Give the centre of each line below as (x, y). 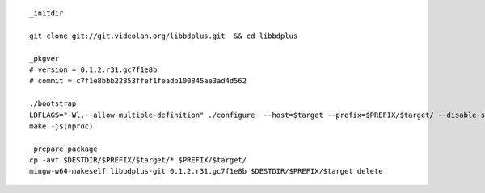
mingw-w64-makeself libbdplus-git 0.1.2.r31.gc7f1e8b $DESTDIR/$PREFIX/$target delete (206, 171)
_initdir (46, 13)
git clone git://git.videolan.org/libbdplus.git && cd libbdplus (164, 36)
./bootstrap (53, 104)
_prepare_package (63, 149)
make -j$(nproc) (61, 126)
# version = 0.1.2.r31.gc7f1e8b (93, 69)
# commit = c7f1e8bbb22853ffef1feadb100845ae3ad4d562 (138, 81)
